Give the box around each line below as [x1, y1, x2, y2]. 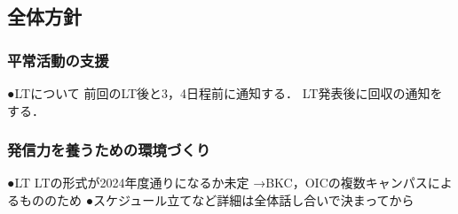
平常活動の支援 [7, 49, 109, 71]
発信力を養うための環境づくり [7, 139, 211, 161]
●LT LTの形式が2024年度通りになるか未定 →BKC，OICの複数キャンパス [7, 173, 428, 192]
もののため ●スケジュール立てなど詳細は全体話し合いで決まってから [19, 191, 415, 209]
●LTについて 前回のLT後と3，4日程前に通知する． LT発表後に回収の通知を [7, 84, 443, 102]
